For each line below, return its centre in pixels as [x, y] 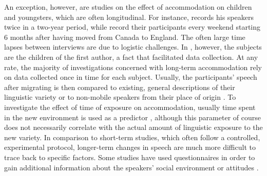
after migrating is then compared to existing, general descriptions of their [120, 87]
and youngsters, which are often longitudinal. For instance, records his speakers [129, 17]
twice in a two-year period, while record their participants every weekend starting [132, 27]
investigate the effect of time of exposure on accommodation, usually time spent [130, 107]
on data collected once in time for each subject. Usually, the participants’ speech [131, 77]
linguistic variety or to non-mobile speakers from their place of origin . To [120, 97]
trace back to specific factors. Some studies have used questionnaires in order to [130, 157]
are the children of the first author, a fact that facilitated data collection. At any [131, 57]
